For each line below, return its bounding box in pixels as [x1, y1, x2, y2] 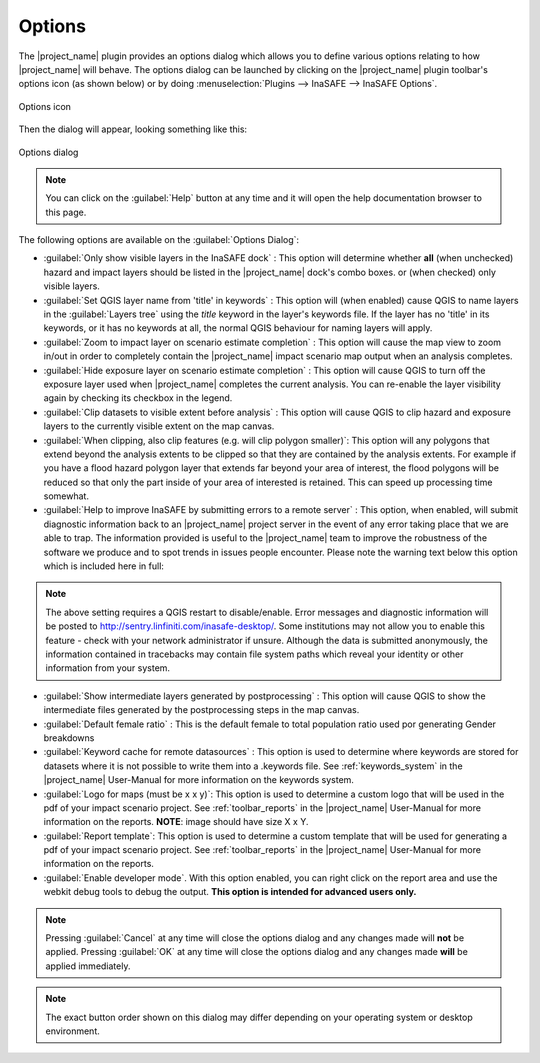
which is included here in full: [43, 560, 165, 572]
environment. [45, 1025, 100, 1037]
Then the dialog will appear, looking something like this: [18, 123, 248, 135]
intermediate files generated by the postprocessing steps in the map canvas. [43, 704, 360, 716]
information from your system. [45, 662, 170, 674]
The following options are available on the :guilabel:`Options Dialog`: [18, 234, 300, 246]
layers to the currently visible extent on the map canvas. [43, 420, 275, 432]
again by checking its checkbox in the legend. [43, 392, 233, 404]
